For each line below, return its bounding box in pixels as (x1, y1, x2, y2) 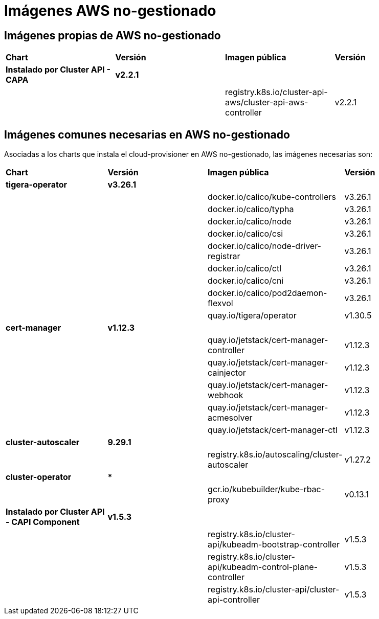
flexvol (208, 298, 233, 309)
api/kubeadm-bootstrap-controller (208, 539, 340, 550)
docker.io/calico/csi (208, 228, 283, 239)
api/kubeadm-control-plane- (208, 562, 318, 572)
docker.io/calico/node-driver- (208, 241, 321, 251)
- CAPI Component (6, 517, 80, 528)
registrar (208, 251, 240, 262)
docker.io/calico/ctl (208, 263, 282, 274)
